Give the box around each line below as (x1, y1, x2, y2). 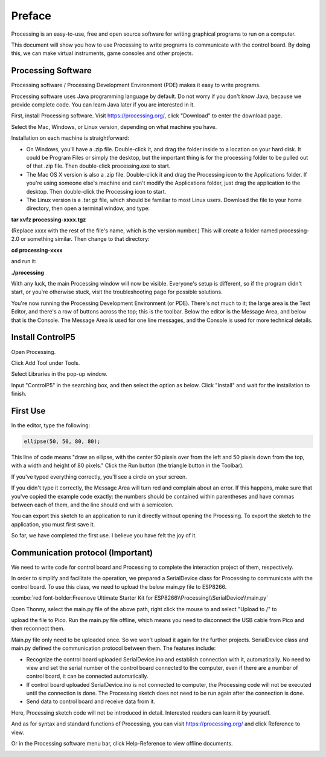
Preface (11, 9, 51, 22)
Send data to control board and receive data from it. (26, 698, 155, 705)
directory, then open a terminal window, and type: (26, 205, 150, 212)
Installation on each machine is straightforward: (11, 134, 130, 142)
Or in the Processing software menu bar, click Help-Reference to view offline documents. (11, 740, 233, 747)
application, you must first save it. (11, 520, 95, 528)
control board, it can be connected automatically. (26, 672, 149, 680)
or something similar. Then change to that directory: (20, 235, 150, 243)
